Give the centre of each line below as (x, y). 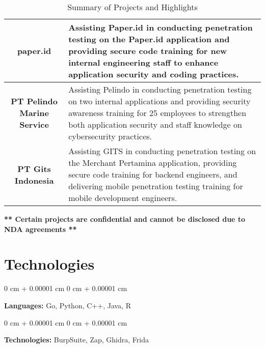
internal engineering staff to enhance (143, 62)
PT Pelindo (34, 101)
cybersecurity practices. (110, 136)
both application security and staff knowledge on (155, 124)
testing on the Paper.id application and (149, 39)
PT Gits (34, 168)
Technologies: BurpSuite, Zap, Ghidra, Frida (76, 340)
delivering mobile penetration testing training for (156, 186)
